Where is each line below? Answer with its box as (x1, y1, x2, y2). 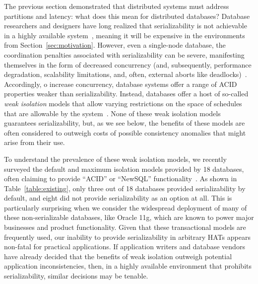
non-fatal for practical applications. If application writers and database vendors (4, 241, 245, 252)
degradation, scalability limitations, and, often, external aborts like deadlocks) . (4, 69, 247, 79)
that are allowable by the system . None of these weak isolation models (4, 108, 221, 118)
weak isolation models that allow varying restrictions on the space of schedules (4, 98, 242, 108)
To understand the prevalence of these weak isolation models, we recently (4, 153, 227, 164)
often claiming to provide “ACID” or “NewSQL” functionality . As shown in (4, 173, 237, 184)
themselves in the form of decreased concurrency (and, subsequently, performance (4, 59, 252, 70)
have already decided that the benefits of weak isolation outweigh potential (4, 251, 232, 261)
